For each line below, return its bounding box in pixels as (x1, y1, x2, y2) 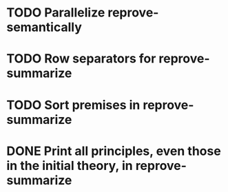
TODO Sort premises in (6, 97, 141, 113)
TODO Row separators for (6, 51, 156, 67)
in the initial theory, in (6, 158, 134, 173)
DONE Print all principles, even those (6, 143, 221, 159)
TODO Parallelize (6, 5, 105, 21)
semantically (6, 19, 82, 35)
